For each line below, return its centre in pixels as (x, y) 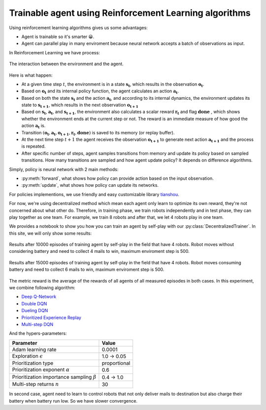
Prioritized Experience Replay (51, 317)
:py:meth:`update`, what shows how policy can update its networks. (90, 185)
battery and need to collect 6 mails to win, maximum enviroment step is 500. (87, 270)
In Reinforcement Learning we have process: (55, 52)
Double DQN (34, 303)
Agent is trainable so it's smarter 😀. (58, 37)
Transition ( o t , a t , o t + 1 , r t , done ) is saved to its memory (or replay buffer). (98, 133)
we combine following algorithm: (42, 288)
